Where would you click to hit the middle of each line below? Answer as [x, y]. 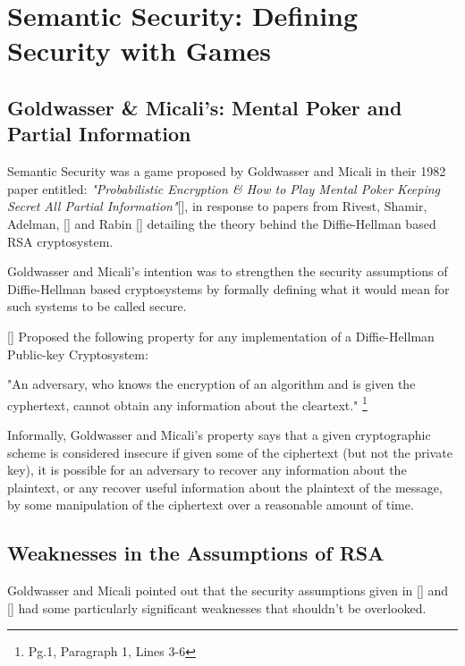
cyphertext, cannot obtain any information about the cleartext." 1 [187, 403]
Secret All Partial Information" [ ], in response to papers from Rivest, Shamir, [217, 206]
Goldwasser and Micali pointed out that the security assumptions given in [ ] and [228, 590]
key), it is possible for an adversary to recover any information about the [207, 470]
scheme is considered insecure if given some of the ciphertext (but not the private [230, 452]
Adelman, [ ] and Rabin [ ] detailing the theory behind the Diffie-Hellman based [222, 223]
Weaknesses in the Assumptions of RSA [196, 553]
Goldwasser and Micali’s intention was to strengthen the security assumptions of [228, 271]
